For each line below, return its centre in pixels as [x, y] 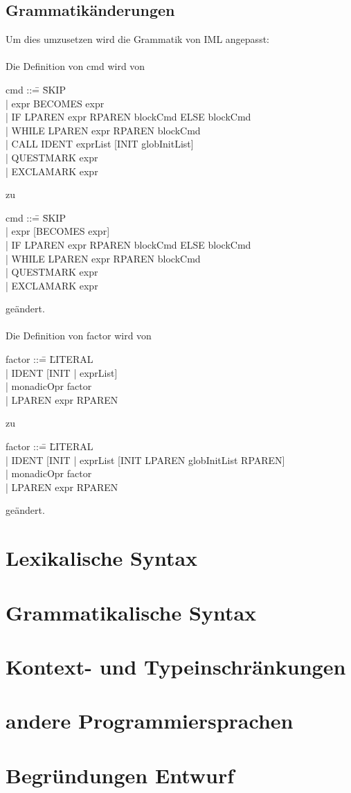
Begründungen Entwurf [120, 775]
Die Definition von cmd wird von [75, 66]
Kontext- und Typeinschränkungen [176, 666]
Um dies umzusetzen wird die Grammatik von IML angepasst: [137, 39]
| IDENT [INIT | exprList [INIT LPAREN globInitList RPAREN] [145, 460]
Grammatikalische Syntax [131, 612]
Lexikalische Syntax [102, 558]
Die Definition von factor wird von [79, 336]
